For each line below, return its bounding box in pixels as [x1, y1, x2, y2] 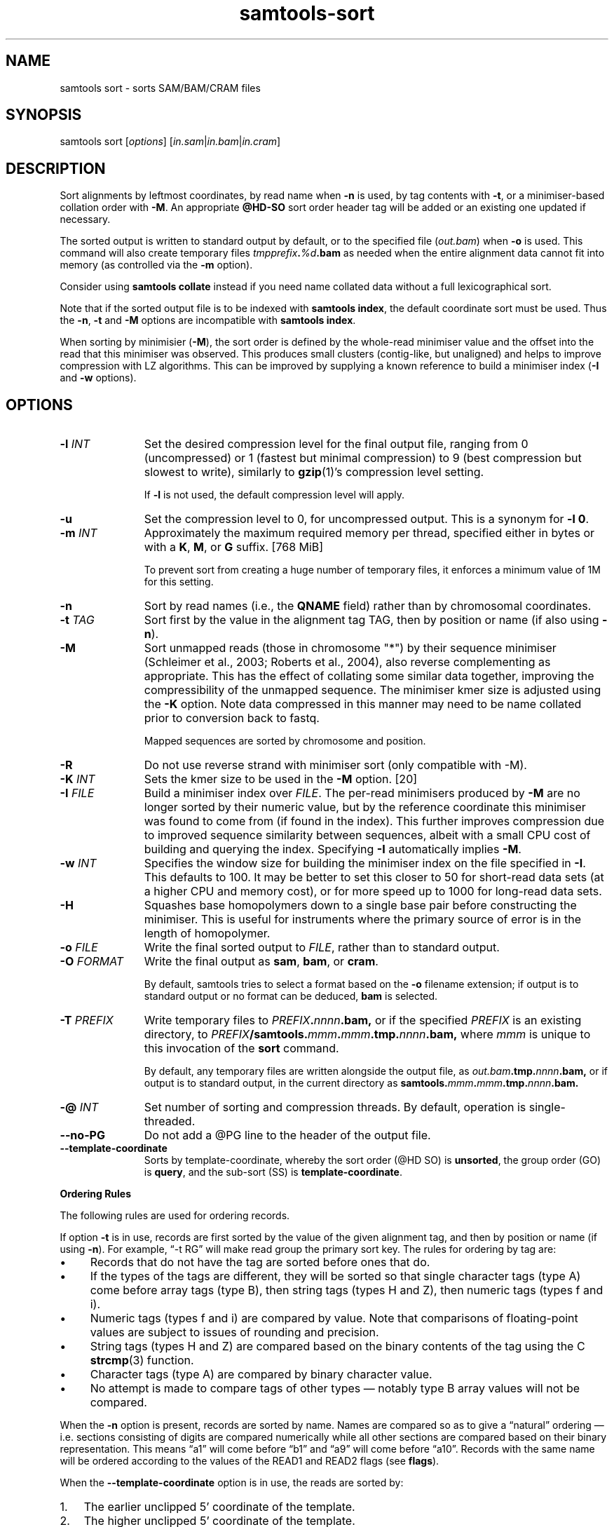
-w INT [60, 856, 97, 871]
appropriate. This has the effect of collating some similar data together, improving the [144, 669, 594, 684]
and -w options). [60, 372, 137, 384]
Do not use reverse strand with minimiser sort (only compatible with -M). [144, 758, 527, 773]
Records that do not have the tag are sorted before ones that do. [90, 1255, 430, 1270]
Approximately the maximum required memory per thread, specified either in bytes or [144, 526, 595, 541]
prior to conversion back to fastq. [144, 711, 320, 726]
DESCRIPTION [6, 159, 106, 177]
